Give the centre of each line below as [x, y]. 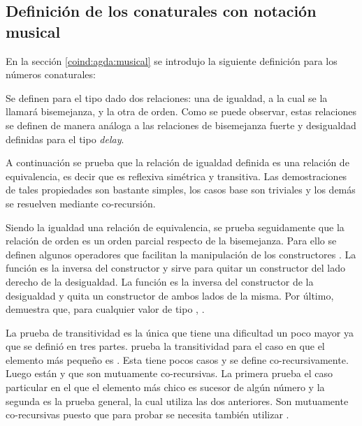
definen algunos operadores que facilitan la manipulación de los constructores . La [181, 254]
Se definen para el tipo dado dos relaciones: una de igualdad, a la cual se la [167, 97]
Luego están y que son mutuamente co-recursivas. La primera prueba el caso [169, 373]
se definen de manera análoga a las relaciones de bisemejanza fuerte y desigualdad [181, 125]
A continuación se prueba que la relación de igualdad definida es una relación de [178, 162]
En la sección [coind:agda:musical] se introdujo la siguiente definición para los [172, 60]
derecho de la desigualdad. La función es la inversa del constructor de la [160, 281]
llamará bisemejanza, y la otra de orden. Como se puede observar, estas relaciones [181, 111]
